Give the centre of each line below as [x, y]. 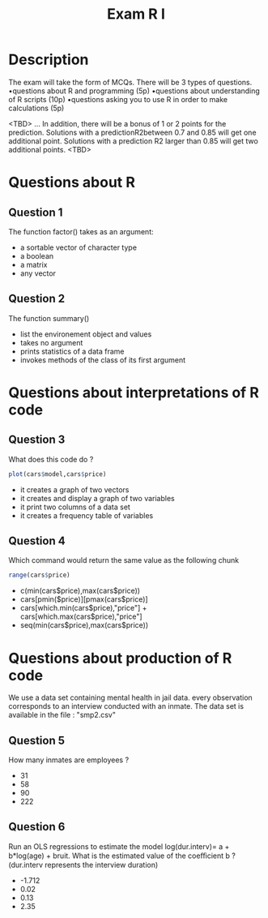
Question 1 [36, 212]
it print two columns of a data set [75, 507]
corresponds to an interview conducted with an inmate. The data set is [126, 706]
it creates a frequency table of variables [87, 515]
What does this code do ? [51, 459]
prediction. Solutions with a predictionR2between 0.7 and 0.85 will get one [132, 132]
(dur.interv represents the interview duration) [83, 864]
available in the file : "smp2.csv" [62, 715]
